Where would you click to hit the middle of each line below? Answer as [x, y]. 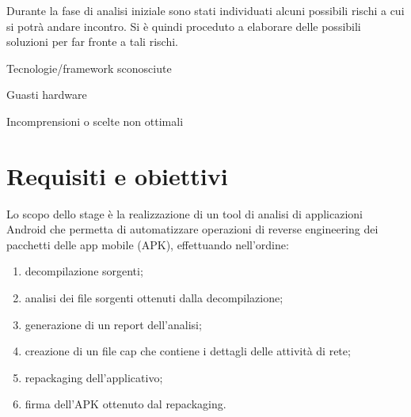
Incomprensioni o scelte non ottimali [95, 121]
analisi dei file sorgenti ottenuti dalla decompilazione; [154, 298]
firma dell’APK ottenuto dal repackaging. [126, 404]
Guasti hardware [47, 95]
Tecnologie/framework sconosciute [89, 68]
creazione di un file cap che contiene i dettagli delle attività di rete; [188, 351]
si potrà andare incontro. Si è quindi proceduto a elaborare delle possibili [184, 26]
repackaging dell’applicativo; [94, 377]
